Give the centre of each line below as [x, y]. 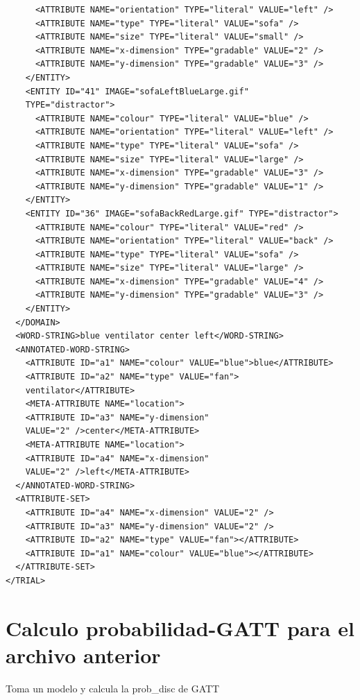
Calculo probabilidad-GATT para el [180, 628]
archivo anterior [83, 655]
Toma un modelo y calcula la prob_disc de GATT [113, 688]
